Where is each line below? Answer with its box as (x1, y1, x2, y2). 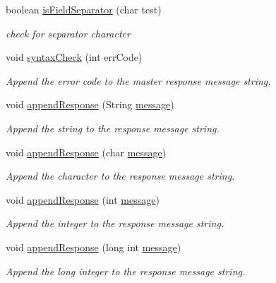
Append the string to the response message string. (6, 120, 220, 135)
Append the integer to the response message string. (6, 216, 224, 231)
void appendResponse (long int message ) (6, 239, 181, 254)
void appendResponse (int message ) (6, 192, 160, 207)
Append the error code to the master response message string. (6, 73, 271, 88)
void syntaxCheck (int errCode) (6, 50, 143, 64)
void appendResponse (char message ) (6, 144, 167, 159)
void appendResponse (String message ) (6, 97, 174, 112)
